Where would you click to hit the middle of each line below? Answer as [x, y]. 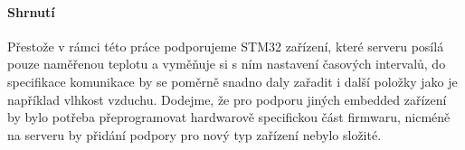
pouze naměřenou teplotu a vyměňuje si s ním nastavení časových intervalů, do [227, 64]
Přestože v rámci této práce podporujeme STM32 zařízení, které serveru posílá [226, 46]
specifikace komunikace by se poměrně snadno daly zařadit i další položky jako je [232, 81]
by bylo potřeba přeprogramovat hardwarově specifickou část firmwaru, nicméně [229, 117]
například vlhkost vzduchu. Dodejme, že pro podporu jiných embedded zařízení [227, 99]
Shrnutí [31, 11]
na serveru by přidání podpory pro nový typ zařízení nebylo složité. [195, 134]
